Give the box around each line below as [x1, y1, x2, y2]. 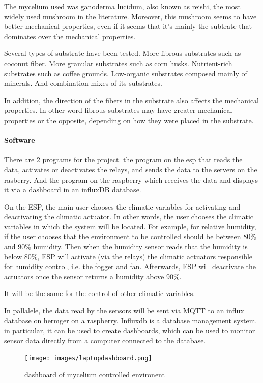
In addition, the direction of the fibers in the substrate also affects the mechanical [4, 95, 259, 105]
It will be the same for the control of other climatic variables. [4, 288, 195, 299]
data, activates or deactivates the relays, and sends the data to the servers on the [4, 164, 257, 174]
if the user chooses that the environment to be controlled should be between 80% [4, 231, 256, 242]
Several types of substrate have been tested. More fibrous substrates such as [4, 48, 241, 58]
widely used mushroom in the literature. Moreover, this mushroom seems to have [4, 11, 257, 21]
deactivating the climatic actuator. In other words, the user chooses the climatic [4, 211, 254, 222]
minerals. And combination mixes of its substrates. [4, 78, 162, 89]
